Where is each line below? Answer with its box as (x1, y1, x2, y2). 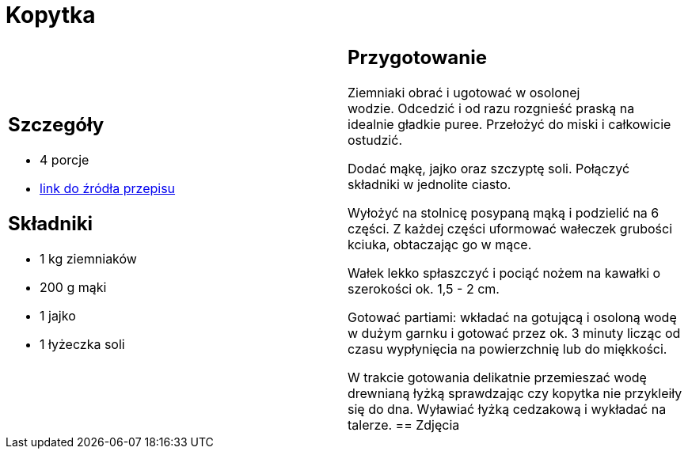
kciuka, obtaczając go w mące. (348, 236, 532, 252)
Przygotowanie (348, 45, 487, 69)
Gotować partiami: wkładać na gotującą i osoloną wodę (348, 309, 677, 325)
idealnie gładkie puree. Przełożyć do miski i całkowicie (348, 116, 671, 132)
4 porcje (40, 152, 89, 169)
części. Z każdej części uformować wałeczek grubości (348, 220, 672, 237)
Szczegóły (8, 113, 105, 137)
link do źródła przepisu (40, 180, 176, 197)
